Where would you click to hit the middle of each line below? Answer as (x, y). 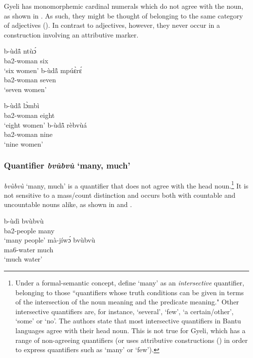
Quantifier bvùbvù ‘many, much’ (67, 165)
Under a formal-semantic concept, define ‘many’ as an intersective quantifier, (130, 282)
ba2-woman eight (29, 115)
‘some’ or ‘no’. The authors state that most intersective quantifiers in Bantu (128, 321)
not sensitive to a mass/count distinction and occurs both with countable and (120, 195)
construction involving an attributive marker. (71, 34)
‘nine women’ (24, 143)
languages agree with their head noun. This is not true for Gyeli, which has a (130, 330)
